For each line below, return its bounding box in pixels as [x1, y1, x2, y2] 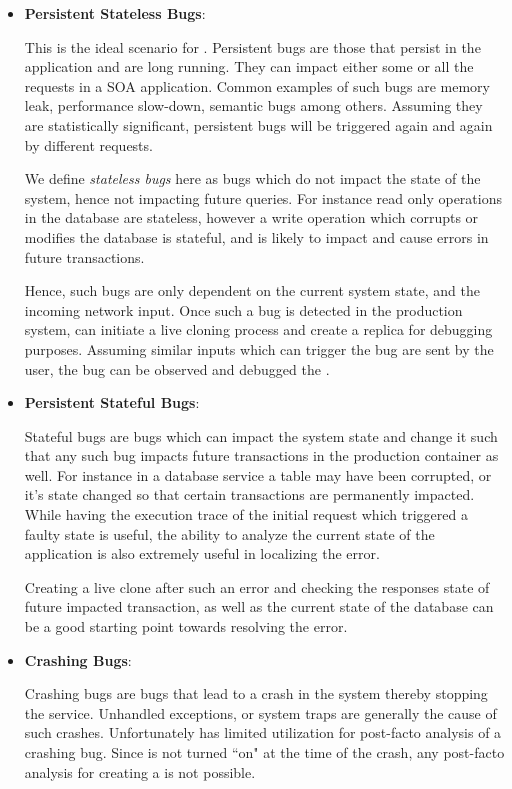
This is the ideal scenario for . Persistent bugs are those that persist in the [24, 36, 481, 57]
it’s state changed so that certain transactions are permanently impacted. [24, 484, 475, 505]
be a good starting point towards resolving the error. [24, 616, 348, 637]
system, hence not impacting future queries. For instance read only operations [24, 187, 502, 208]
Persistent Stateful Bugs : [24, 392, 200, 413]
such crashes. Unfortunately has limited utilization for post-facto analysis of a [24, 722, 502, 743]
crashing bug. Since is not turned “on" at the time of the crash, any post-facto [24, 742, 505, 762]
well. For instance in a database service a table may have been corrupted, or [24, 464, 492, 485]
